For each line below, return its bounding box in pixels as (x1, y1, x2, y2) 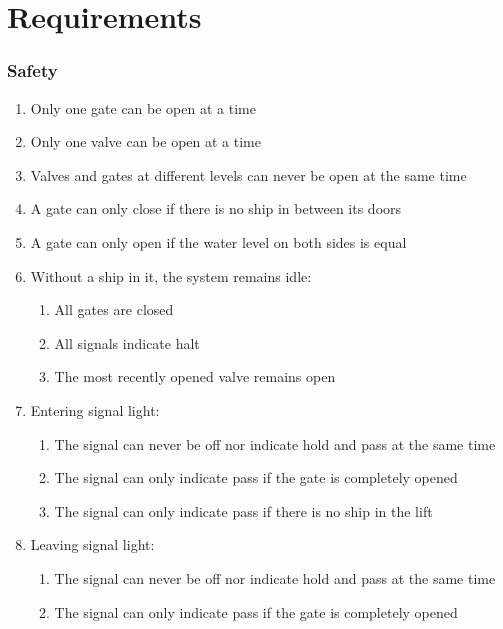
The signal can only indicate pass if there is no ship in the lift (54, 500, 433, 521)
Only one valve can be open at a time (30, 131, 261, 152)
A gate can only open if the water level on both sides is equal (30, 231, 407, 252)
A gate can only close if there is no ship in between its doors (30, 198, 402, 219)
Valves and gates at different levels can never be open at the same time (30, 164, 467, 185)
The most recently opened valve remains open (54, 366, 336, 387)
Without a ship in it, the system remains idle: (30, 265, 312, 286)
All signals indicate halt (54, 332, 200, 353)
